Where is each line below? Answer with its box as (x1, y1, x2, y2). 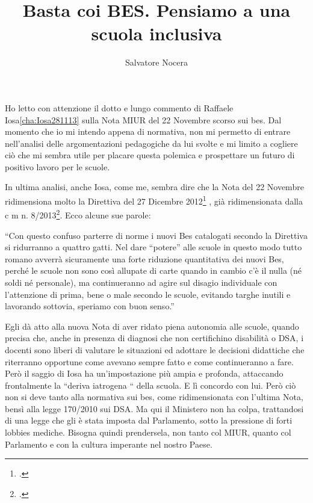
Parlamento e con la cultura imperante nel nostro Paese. (5, 437, 212, 450)
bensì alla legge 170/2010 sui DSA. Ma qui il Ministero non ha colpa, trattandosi (5, 402, 304, 415)
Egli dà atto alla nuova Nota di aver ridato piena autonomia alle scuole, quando (5, 319, 299, 332)
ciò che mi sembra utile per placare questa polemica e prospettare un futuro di (5, 149, 295, 161)
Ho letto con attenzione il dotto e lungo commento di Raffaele (5, 101, 234, 114)
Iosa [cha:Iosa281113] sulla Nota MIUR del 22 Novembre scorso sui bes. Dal (5, 113, 282, 126)
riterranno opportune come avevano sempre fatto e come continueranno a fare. (5, 355, 294, 368)
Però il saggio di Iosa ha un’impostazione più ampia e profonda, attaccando (5, 367, 284, 380)
